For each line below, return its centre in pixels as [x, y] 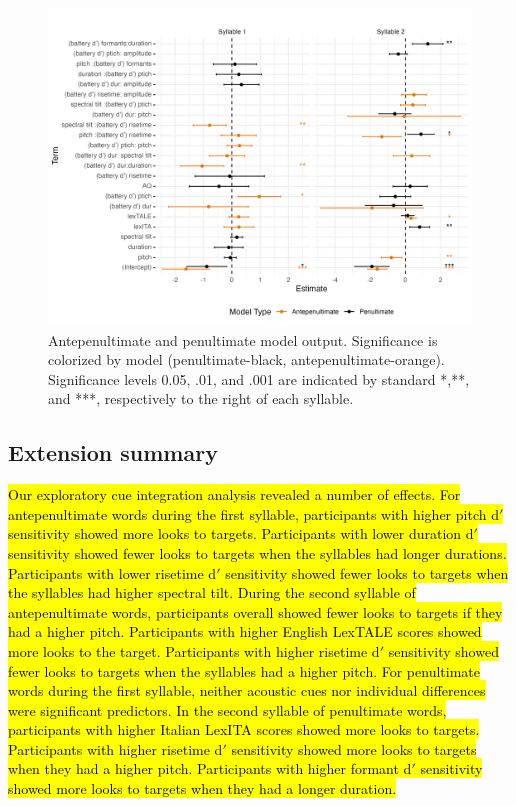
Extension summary [113, 452]
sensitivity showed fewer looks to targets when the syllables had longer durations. [257, 552]
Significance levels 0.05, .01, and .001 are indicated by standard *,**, [259, 378]
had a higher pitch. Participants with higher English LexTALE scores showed [245, 631]
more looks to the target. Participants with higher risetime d [194, 650]
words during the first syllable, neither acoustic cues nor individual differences [247, 690]
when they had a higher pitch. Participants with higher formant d [210, 768]
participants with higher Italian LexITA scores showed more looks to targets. [244, 729]
